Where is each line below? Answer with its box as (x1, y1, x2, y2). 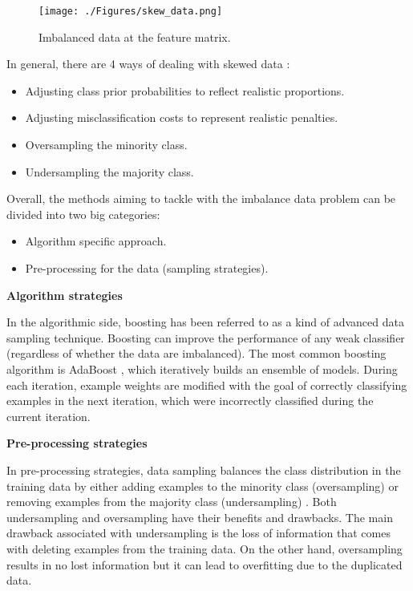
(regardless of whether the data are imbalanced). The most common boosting (6, 345, 387, 362)
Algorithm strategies (6, 286, 123, 303)
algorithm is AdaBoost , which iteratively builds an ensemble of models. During (6, 360, 398, 377)
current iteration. (6, 407, 91, 424)
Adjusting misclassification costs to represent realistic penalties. (25, 109, 338, 126)
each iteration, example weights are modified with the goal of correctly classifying (6, 376, 407, 393)
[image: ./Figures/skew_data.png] (38, 6, 223, 17)
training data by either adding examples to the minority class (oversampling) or (6, 477, 399, 494)
